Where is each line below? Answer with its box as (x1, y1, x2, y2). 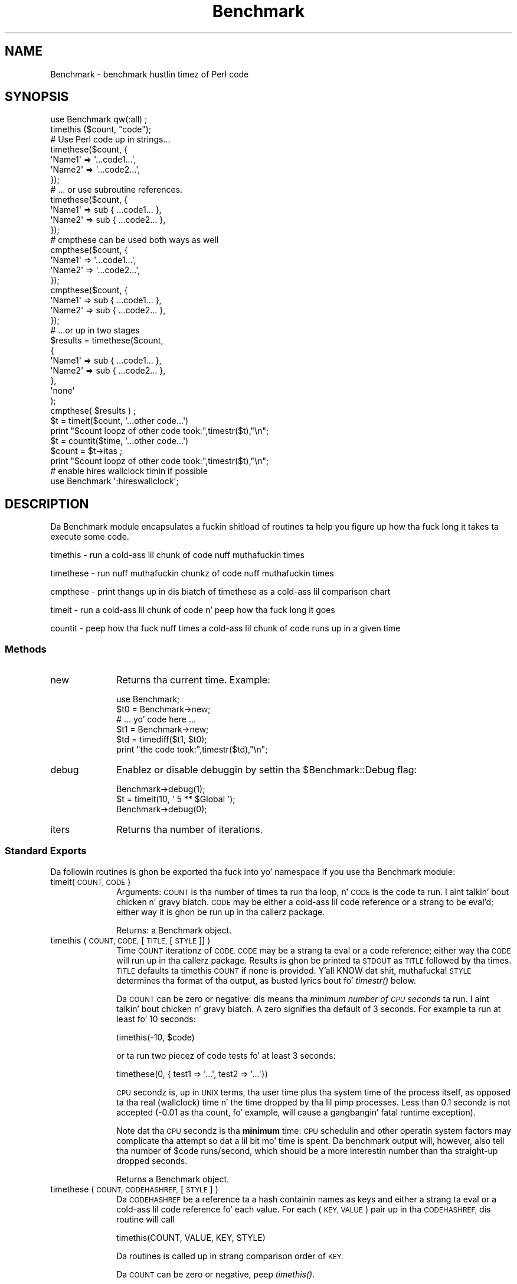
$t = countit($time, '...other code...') (50, 436, 189, 446)
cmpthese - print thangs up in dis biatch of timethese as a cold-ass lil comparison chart (50, 586, 391, 597)
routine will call (116, 1214, 175, 1224)
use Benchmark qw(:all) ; (50, 114, 148, 125)
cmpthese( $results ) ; (50, 406, 136, 416)
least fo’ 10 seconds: (116, 1013, 196, 1024)
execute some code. (50, 531, 129, 542)
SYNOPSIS (5, 89, 69, 105)
